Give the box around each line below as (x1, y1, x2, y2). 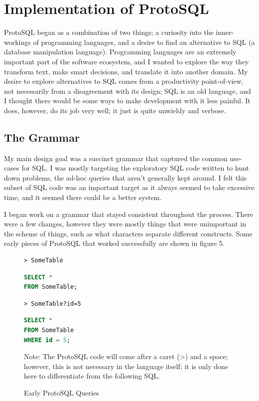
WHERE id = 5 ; (24, 336, 71, 344)
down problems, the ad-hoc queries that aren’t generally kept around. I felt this (4, 172, 247, 183)
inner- (216, 27, 234, 37)
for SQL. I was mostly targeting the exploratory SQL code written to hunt (21, 163, 250, 173)
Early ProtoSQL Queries (24, 387, 99, 398)
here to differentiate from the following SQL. (24, 371, 160, 381)
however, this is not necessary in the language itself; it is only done (24, 361, 229, 371)
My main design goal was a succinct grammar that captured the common (4, 153, 228, 163)
